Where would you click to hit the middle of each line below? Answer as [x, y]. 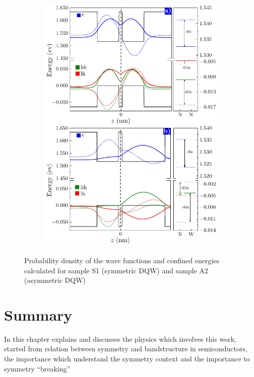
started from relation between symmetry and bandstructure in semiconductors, [126, 349]
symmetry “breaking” [37, 368]
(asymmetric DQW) [55, 280]
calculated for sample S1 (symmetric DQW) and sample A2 [116, 270]
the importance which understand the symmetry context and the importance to [127, 359]
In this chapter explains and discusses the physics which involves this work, [120, 338]
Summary [38, 314]
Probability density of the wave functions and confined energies [122, 260]
